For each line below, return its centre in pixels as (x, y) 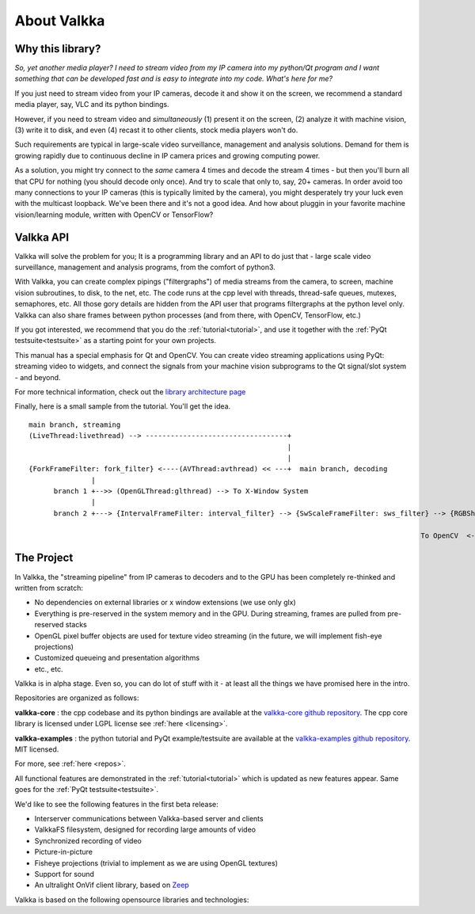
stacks (76, 625)
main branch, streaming (75, 425)
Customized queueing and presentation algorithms (117, 658)
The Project (44, 558)
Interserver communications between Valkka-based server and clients (149, 818)
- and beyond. (38, 377)
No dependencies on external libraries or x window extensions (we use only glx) (165, 603)
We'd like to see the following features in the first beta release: (117, 804)
